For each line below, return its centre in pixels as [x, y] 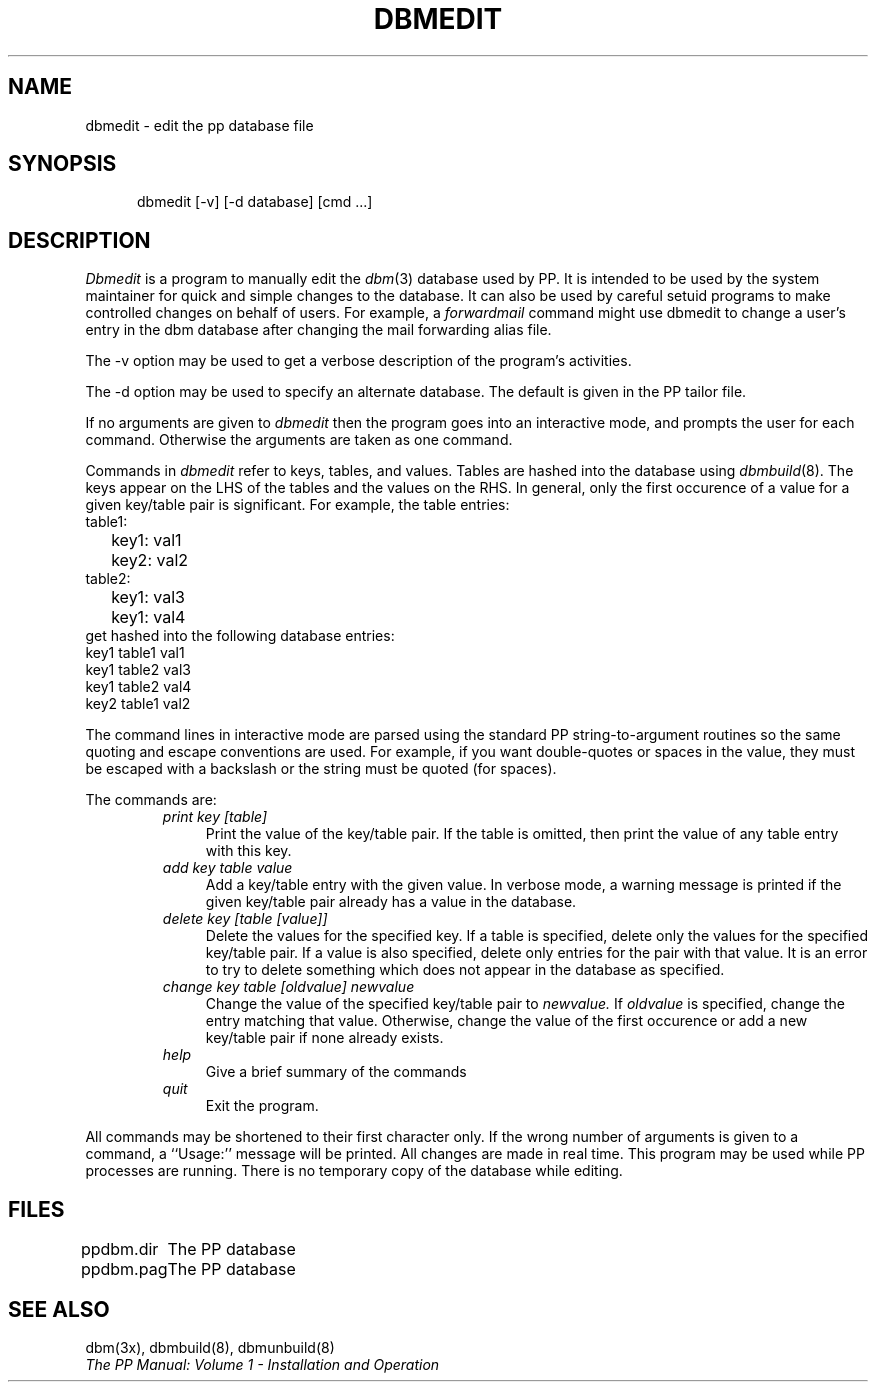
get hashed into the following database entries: [240, 636]
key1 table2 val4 [138, 687]
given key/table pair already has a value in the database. [391, 902]
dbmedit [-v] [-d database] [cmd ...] [255, 202]
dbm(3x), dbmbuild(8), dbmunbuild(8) [210, 1347]
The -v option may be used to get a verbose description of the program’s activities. [358, 361]
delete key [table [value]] [245, 919]
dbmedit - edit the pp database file [199, 125]
